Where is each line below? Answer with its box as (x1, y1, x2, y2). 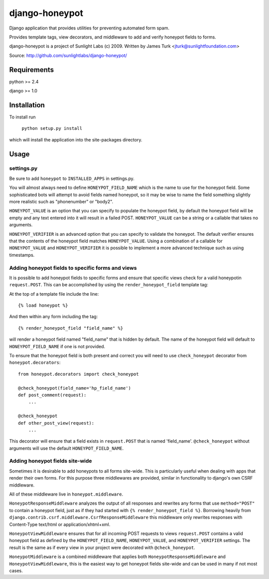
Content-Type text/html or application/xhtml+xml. (9, 521, 111, 527)
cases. (9, 568, 23, 574)
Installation (9, 100, 45, 109)
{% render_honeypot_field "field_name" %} (18, 325, 124, 331)
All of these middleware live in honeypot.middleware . (9, 491, 124, 497)
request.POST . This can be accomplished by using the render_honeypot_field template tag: (9, 282, 209, 288)
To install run (9, 114, 36, 120)
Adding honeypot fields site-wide (9, 458, 92, 465)
